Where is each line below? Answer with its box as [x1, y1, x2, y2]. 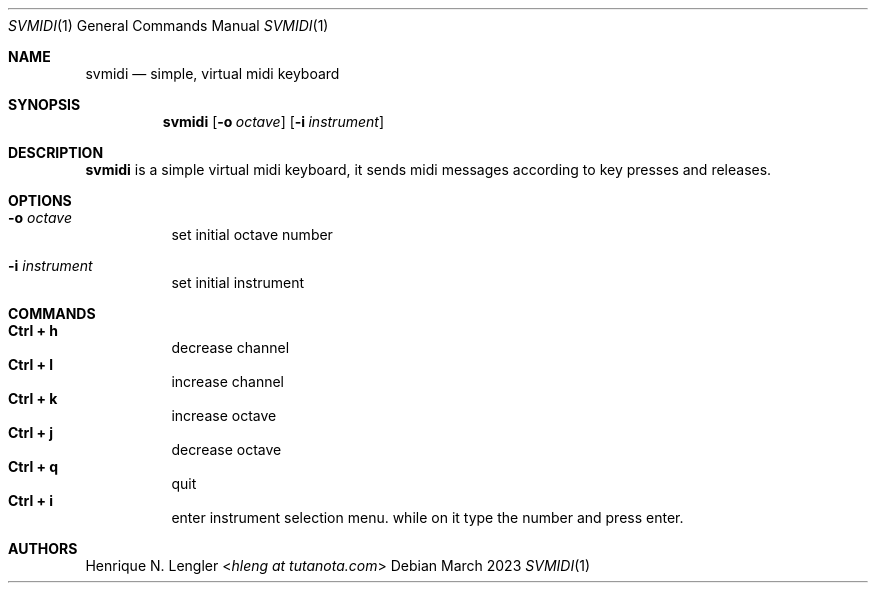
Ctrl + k [8, 390, 58, 407]
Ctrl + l [8, 356, 54, 373]
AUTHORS [8, 540, 78, 557]
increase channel [171, 373, 284, 390]
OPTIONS [8, 192, 72, 209]
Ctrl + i [8, 492, 54, 509]
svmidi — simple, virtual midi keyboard [85, 65, 340, 82]
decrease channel [171, 339, 290, 356]
